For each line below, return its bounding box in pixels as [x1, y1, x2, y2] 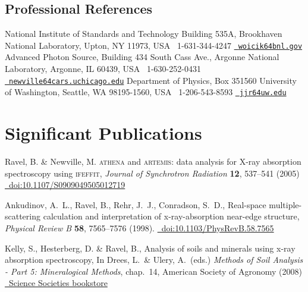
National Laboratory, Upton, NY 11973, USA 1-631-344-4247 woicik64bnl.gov [5, 39, 303, 51]
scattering [5, 210, 41, 222]
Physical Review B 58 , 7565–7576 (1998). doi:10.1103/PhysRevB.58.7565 [5, 222, 274, 234]
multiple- [269, 198, 302, 211]
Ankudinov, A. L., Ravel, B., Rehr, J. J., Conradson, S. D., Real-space [5, 198, 266, 211]
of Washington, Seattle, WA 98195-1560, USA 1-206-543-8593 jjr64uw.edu [5, 86, 287, 98]
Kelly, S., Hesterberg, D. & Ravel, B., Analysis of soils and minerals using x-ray [5, 241, 296, 254]
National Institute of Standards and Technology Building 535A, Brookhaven [5, 27, 282, 40]
